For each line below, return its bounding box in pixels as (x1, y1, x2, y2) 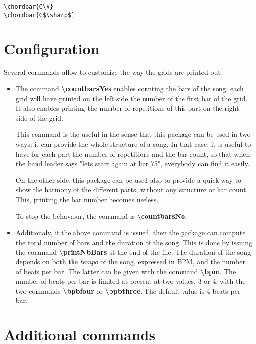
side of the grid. (15, 112, 63, 123)
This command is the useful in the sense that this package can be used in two (15, 129, 251, 139)
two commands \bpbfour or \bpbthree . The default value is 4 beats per (15, 285, 241, 296)
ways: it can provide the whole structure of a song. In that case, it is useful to (15, 139, 251, 149)
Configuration (4, 38, 100, 58)
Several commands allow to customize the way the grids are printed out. (4, 67, 222, 77)
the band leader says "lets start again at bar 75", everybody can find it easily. (15, 158, 250, 169)
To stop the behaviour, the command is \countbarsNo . (15, 211, 187, 221)
